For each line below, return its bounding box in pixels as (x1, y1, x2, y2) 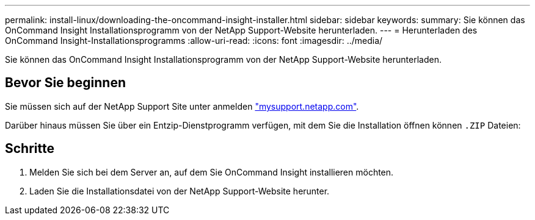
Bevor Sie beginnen (5, 75, 126, 91)
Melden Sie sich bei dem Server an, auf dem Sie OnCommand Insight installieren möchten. (29, 166, 394, 177)
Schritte (5, 141, 54, 157)
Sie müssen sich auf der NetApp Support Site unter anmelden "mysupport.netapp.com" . (5, 101, 359, 112)
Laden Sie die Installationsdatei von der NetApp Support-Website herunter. (29, 185, 330, 196)
